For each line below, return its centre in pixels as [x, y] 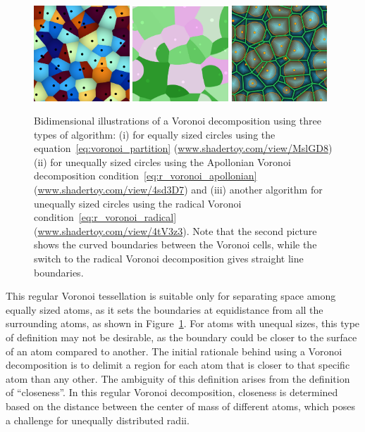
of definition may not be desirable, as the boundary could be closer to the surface [181, 337]
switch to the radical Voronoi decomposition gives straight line [169, 259]
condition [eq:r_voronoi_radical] [105, 217]
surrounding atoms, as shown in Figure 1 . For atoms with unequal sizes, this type [183, 323]
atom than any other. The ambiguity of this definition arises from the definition [178, 378]
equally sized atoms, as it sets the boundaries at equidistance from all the [165, 309]
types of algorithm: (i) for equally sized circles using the [155, 134]
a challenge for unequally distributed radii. [98, 420]
